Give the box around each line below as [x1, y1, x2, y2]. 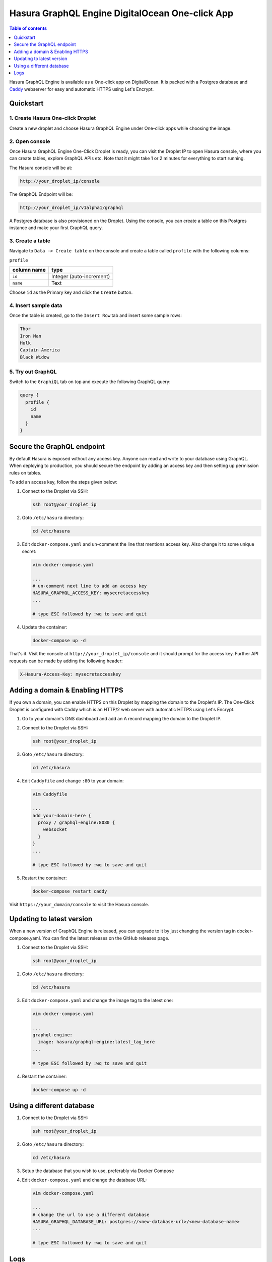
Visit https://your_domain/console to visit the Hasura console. [9, 902, 150, 908]
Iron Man [20, 333, 42, 339]
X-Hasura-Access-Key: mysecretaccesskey [20, 671, 121, 677]
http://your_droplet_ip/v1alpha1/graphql [20, 204, 124, 211]
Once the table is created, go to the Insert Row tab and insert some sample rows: [9, 312, 182, 319]
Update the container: [22, 624, 67, 630]
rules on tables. [9, 469, 42, 476]
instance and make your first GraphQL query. [9, 225, 103, 231]
